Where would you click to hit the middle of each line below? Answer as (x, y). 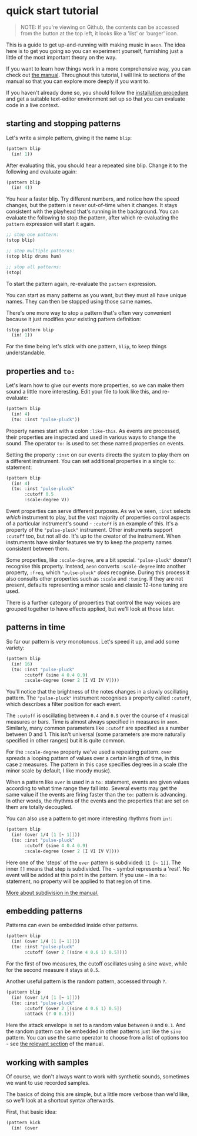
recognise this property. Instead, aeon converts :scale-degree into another (96, 567)
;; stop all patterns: (34, 267)
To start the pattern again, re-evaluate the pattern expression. (81, 284)
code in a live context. (33, 105)
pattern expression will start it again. (51, 224)
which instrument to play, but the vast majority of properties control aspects (98, 517)
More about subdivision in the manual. (52, 892)
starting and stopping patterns (64, 124)
